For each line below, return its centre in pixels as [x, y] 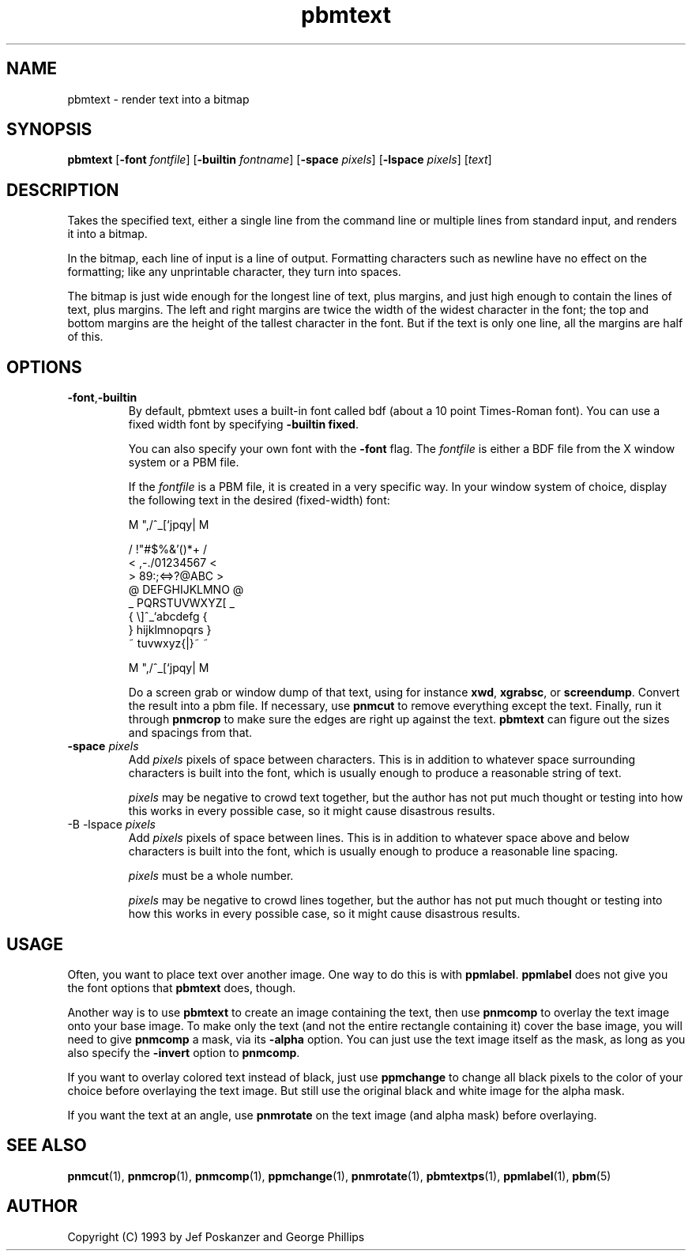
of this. [85, 337]
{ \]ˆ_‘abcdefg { [168, 617]
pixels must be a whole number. [211, 876]
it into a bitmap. [107, 234]
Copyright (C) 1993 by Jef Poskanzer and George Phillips [216, 1236]
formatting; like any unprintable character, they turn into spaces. [234, 272]
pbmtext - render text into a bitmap [158, 99]
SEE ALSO [47, 1146]
